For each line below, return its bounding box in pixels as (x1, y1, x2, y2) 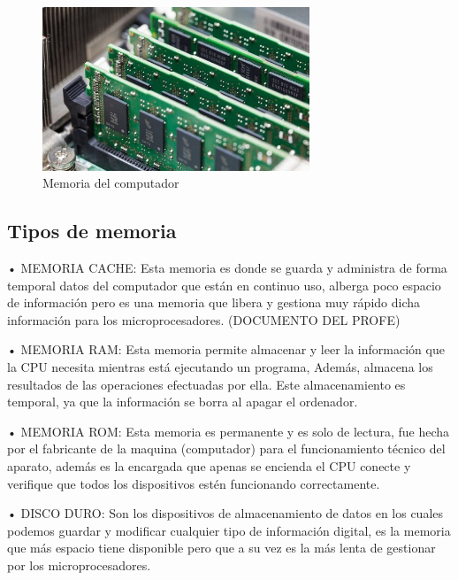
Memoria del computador (42, 174, 179, 192)
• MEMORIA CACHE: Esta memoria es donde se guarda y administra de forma (7, 259, 447, 277)
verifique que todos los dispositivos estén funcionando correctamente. (7, 474, 380, 492)
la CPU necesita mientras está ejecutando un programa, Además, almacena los (7, 358, 433, 376)
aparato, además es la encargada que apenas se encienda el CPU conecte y (7, 457, 411, 476)
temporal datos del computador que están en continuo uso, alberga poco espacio (7, 275, 441, 294)
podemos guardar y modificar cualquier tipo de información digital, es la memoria (7, 521, 451, 539)
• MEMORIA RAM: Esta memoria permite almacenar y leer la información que (7, 340, 445, 359)
